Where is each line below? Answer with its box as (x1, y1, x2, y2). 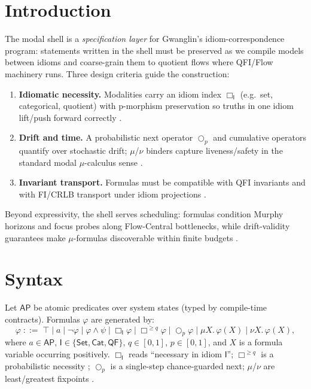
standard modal (19, 156, 77, 168)
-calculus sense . (84, 156, 143, 168)
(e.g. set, (240, 87, 273, 100)
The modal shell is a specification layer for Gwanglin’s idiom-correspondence (5, 32, 285, 45)
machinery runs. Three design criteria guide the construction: (5, 67, 230, 80)
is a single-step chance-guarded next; (110, 359, 245, 372)
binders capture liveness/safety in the (146, 144, 283, 157)
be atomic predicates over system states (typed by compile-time (33, 301, 267, 314)
